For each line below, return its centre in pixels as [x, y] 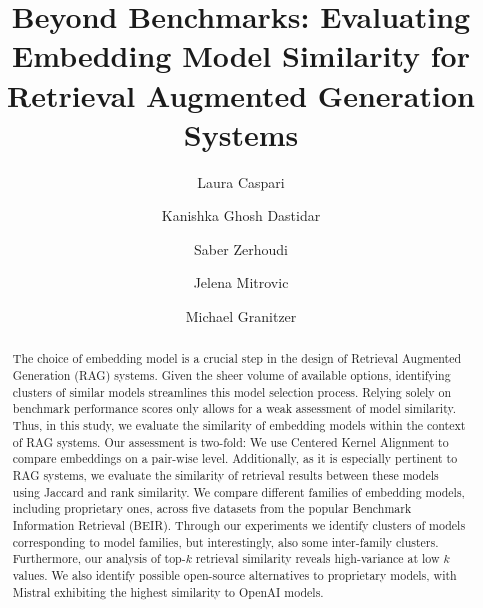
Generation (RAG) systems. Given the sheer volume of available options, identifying [231, 375]
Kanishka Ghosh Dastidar [241, 215]
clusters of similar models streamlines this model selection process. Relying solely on [232, 391]
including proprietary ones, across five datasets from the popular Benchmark [212, 508]
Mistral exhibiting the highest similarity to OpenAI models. [168, 591]
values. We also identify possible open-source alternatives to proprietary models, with [234, 574]
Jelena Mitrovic [241, 282]
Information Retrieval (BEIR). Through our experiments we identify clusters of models [239, 525]
